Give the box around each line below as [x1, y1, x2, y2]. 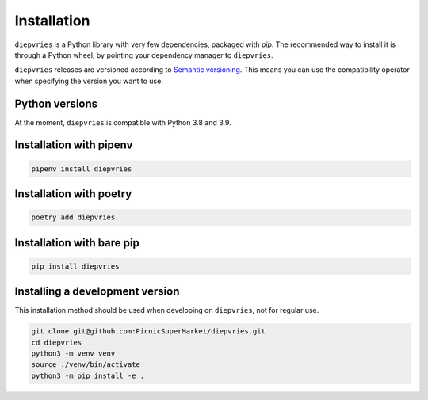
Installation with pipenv [14, 139, 133, 152]
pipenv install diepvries [31, 164, 132, 173]
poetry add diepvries [31, 213, 116, 222]
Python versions [14, 97, 98, 110]
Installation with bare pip [14, 236, 140, 250]
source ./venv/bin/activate [31, 360, 140, 369]
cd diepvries [31, 337, 82, 347]
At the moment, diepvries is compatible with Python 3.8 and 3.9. [14, 117, 231, 127]
